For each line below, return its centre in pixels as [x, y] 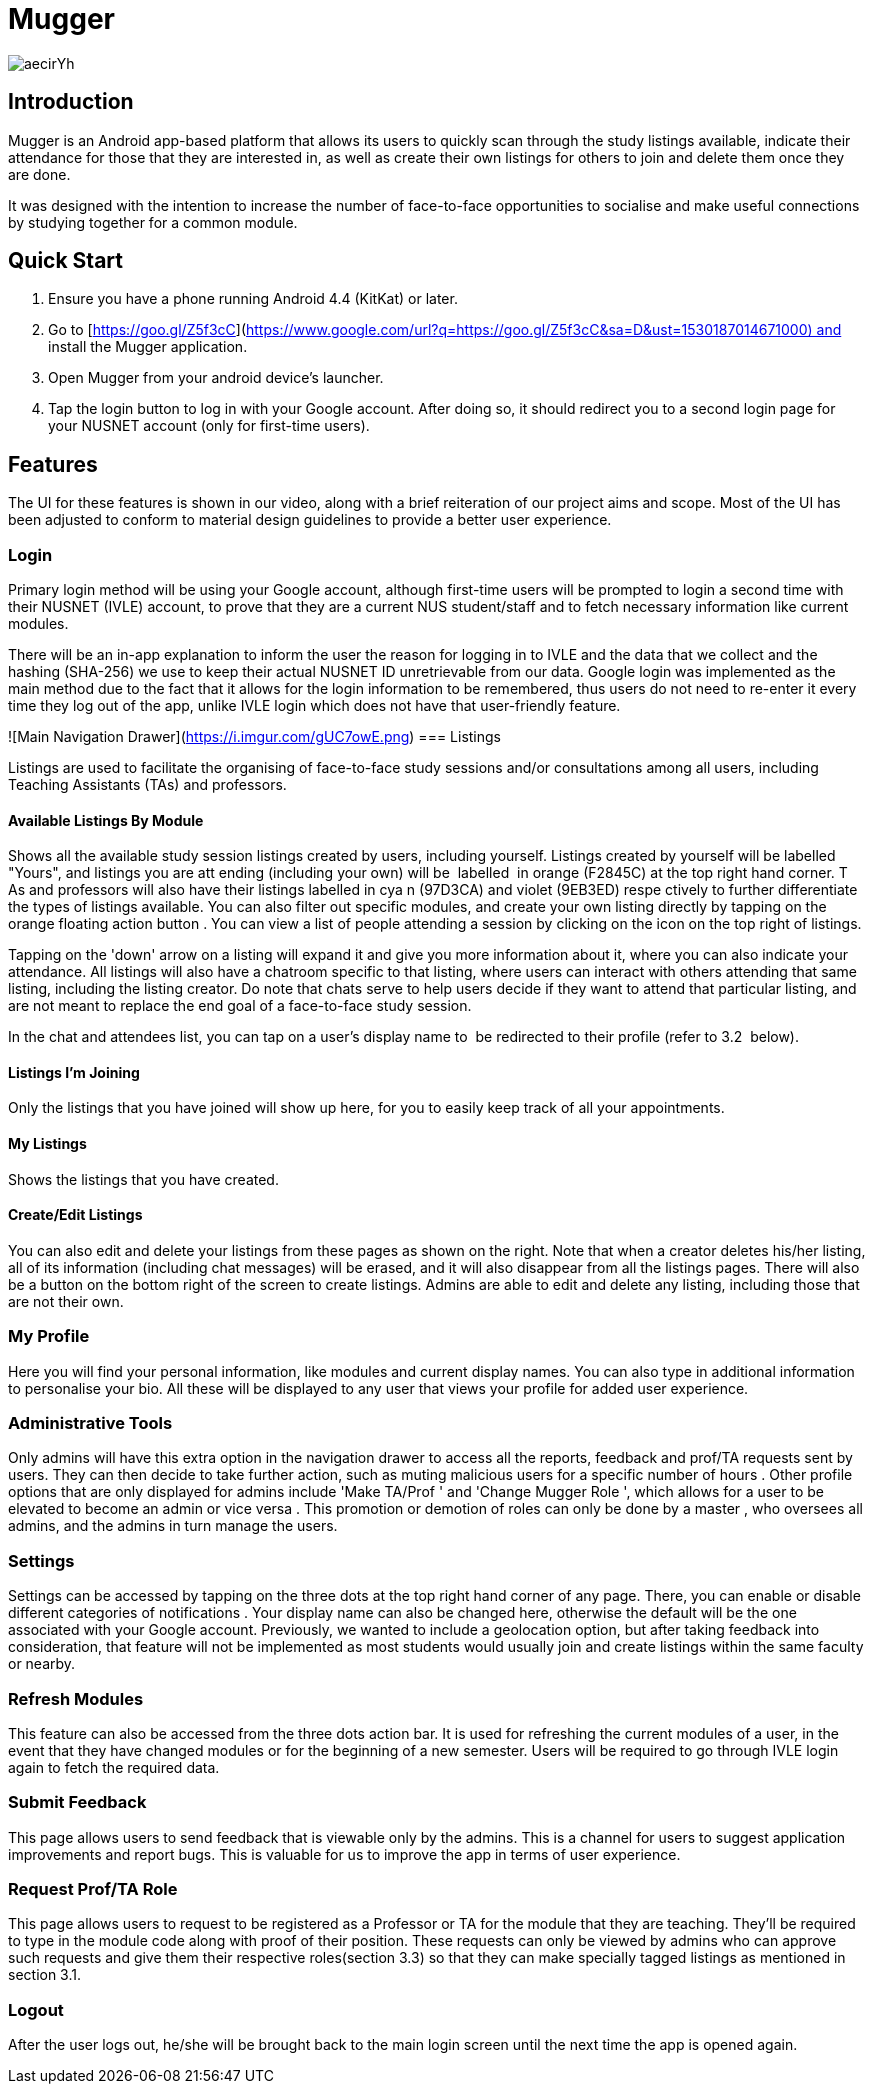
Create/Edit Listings [75, 1215]
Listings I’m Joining [74, 1072]
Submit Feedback [77, 1802]
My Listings [47, 1144]
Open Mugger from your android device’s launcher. [216, 378]
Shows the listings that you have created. [143, 1179]
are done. [39, 174]
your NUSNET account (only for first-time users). [209, 426]
